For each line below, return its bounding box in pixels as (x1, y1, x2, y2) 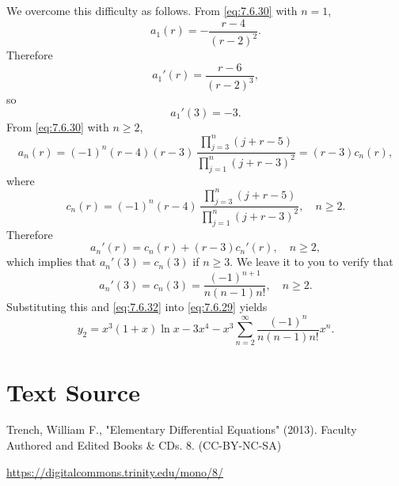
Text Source (6, 375, 140, 408)
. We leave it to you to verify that (230, 253, 393, 270)
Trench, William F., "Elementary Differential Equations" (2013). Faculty (6, 421, 357, 438)
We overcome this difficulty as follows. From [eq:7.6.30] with (6, 2, 298, 18)
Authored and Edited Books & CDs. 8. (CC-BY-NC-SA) (6, 437, 282, 454)
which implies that (6, 253, 97, 270)
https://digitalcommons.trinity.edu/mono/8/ (6, 463, 224, 480)
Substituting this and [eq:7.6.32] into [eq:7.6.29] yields (6, 298, 268, 315)
